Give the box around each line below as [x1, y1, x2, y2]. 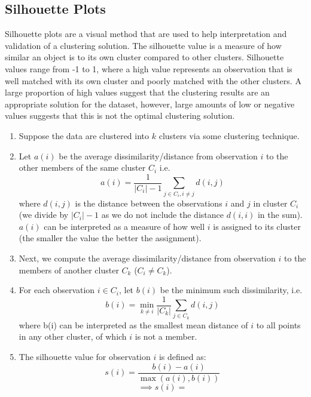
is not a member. [135, 330, 197, 343]
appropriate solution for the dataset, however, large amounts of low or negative [5, 97, 295, 110]
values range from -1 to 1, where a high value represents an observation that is [5, 62, 292, 75]
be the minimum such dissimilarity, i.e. [160, 284, 303, 296]
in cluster [253, 196, 288, 209]
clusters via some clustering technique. [158, 129, 300, 141]
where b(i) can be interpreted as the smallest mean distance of [19, 318, 248, 331]
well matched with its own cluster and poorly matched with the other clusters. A [5, 74, 301, 87]
